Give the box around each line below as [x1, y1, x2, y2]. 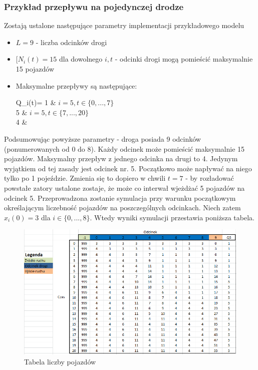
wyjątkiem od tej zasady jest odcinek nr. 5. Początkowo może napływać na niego [4, 163, 252, 173]
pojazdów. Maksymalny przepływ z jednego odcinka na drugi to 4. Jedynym [4, 153, 238, 164]
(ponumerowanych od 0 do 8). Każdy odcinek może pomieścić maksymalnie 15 [4, 143, 245, 154]
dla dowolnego [59, 54, 103, 64]
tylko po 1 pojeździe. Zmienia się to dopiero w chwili [4, 173, 166, 183]
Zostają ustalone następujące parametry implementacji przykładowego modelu [4, 20, 244, 31]
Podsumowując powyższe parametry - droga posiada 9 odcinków [4, 133, 201, 144]
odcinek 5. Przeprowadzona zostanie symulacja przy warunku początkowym [4, 192, 236, 203]
